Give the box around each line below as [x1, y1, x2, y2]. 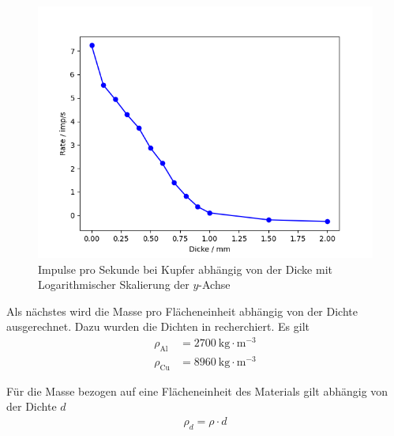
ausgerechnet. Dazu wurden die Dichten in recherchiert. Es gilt [6, 318, 310, 335]
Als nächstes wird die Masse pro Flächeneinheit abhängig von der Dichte [6, 302, 358, 319]
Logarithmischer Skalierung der [38, 276, 189, 293]
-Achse [198, 276, 231, 293]
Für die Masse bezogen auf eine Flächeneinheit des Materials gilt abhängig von [6, 382, 388, 399]
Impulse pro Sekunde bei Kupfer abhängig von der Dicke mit [38, 260, 332, 277]
